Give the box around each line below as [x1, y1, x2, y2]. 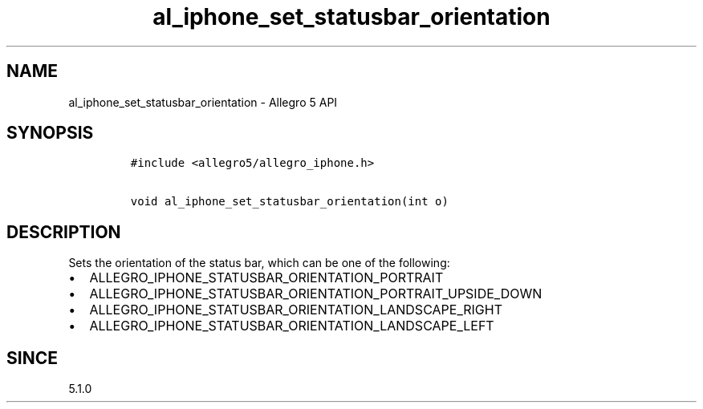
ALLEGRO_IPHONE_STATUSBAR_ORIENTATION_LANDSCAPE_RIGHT [89, 302, 502, 318]
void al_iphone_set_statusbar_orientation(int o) [130, 195, 449, 209]
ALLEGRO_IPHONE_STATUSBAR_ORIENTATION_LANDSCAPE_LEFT [89, 318, 494, 334]
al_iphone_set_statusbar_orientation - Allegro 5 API [68, 95, 338, 109]
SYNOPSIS [6, 123, 94, 144]
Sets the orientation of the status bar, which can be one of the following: [68, 256, 450, 270]
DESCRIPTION [6, 221, 121, 242]
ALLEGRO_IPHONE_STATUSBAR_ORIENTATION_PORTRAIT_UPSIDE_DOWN [89, 285, 542, 302]
